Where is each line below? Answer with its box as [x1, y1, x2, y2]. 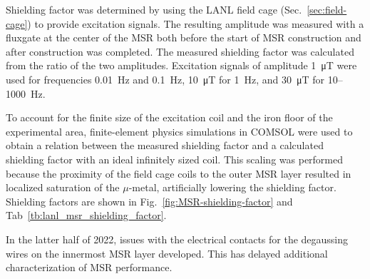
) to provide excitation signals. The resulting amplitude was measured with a [27, 16, 364, 31]
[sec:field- [307, 2, 347, 16]
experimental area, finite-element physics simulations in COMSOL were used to [6, 123, 353, 138]
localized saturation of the [6, 180, 120, 195]
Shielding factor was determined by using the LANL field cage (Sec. [6, 2, 302, 16]
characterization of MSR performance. [6, 260, 173, 275]
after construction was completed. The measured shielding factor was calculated [6, 44, 354, 59]
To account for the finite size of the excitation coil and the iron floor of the [6, 110, 333, 125]
